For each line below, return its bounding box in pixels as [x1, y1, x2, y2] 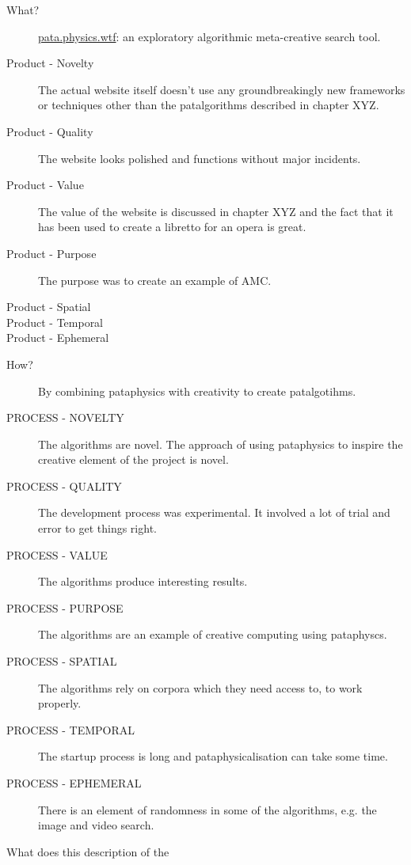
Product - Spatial [6, 298, 91, 315]
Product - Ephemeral [6, 329, 109, 346]
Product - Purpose [6, 245, 97, 261]
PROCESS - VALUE [6, 546, 108, 563]
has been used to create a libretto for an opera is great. [38, 218, 306, 235]
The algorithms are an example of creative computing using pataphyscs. [38, 626, 387, 643]
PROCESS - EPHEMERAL [6, 775, 142, 791]
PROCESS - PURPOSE [6, 599, 124, 616]
